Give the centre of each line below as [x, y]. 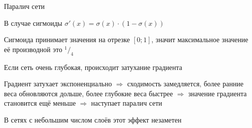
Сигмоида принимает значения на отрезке [67, 39]
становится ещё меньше [40, 103]
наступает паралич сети [126, 103]
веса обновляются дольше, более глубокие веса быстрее [89, 93]
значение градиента [218, 93]
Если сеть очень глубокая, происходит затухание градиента [93, 67]
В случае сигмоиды [33, 23]
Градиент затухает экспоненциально [58, 84]
